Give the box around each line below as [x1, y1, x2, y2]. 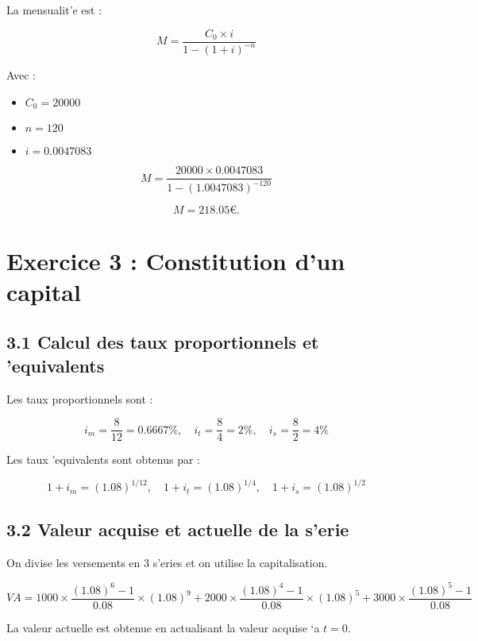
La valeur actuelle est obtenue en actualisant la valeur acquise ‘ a [6, 619, 320, 635]
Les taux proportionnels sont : [6, 390, 153, 407]
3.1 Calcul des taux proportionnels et [6, 330, 319, 354]
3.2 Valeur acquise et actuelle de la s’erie [6, 516, 349, 541]
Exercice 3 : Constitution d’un [6, 244, 345, 276]
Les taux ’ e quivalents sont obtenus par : [6, 451, 200, 468]
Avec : [6, 67, 36, 83]
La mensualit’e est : [6, 2, 102, 17]
